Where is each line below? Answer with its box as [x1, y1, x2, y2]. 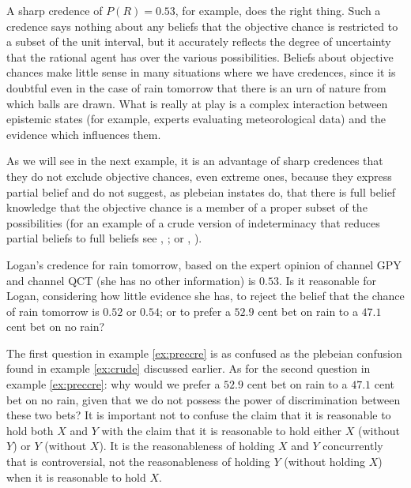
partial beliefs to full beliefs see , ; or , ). [6, 230, 202, 246]
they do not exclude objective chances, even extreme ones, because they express [6, 167, 392, 184]
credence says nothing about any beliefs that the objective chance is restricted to [6, 17, 398, 34]
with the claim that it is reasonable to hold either [101, 422, 342, 438]
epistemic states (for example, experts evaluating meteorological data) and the [6, 111, 386, 127]
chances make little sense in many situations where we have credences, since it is [6, 64, 396, 81]
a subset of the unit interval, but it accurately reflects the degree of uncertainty [6, 33, 391, 50]
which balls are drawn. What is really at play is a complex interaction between [6, 95, 388, 111]
